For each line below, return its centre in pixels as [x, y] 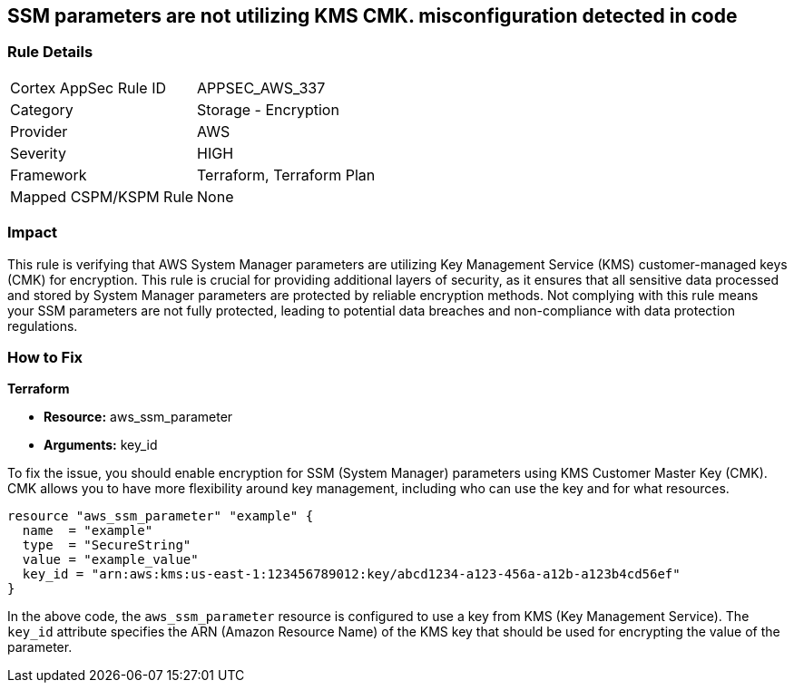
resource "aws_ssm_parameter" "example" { [161, 516]
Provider [39, 131]
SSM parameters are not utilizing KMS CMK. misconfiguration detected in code [372, 16]
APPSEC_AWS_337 [261, 87]
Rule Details [50, 52]
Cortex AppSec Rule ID [88, 87]
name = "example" [88, 531]
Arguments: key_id [101, 445]
